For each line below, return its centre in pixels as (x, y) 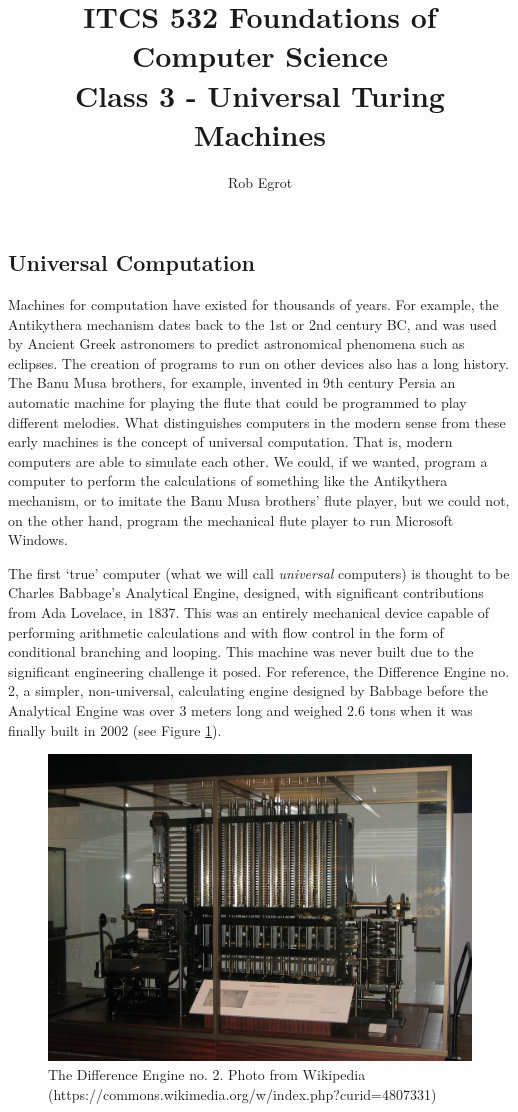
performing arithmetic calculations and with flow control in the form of (226, 631)
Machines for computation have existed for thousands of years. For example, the (253, 304)
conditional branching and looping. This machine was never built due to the (241, 651)
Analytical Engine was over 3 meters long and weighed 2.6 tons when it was (240, 709)
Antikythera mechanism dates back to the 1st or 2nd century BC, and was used (252, 323)
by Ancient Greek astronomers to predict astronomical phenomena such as (236, 343)
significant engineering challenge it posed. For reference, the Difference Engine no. (259, 670)
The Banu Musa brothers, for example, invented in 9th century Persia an (232, 382)
